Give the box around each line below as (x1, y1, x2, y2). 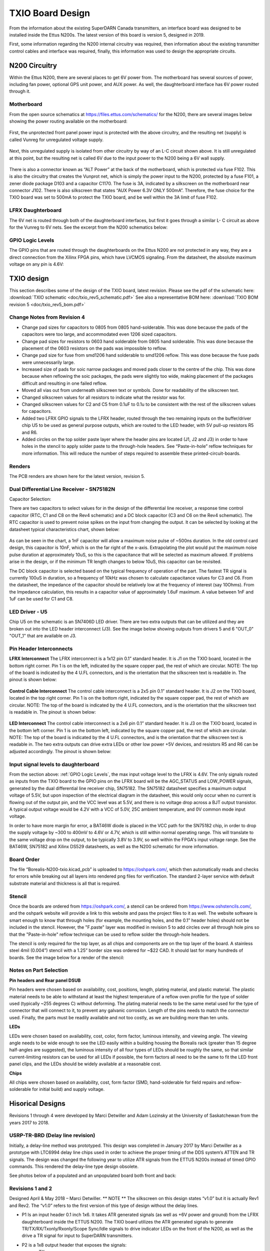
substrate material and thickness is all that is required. (9, 880, 120, 886)
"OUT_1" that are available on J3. (9, 633, 77, 639)
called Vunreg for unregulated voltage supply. (9, 137, 104, 143)
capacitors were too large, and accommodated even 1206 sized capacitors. (21, 331, 177, 337)
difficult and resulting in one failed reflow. (21, 380, 107, 386)
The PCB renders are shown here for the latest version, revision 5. (9, 473, 145, 479)
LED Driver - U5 (9, 608, 47, 615)
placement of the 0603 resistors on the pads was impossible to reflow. (21, 345, 167, 351)
